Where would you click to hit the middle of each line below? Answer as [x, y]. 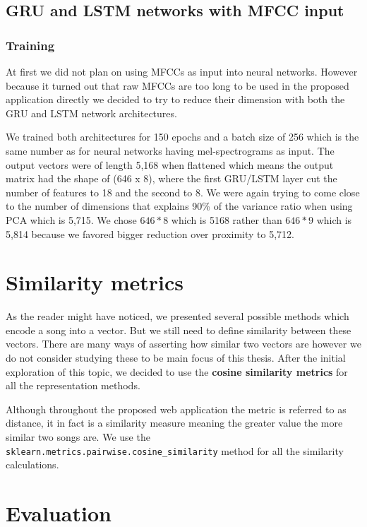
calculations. [32, 464]
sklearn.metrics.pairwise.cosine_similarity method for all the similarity [175, 450]
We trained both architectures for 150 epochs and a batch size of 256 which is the [182, 137]
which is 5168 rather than [227, 219]
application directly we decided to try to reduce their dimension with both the [175, 99]
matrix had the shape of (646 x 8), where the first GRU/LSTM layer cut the [172, 178]
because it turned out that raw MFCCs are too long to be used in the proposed [178, 85]
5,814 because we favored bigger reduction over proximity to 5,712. [150, 233]
